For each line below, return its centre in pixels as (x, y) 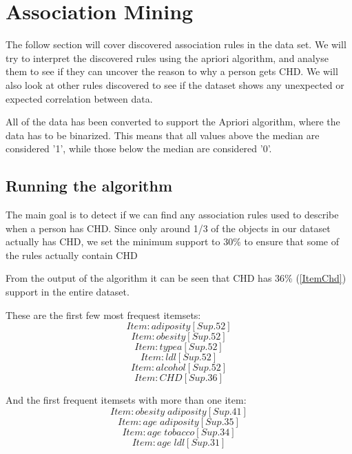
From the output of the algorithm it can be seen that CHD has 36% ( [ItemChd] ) (176, 278)
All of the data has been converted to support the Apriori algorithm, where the (173, 122)
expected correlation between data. (79, 98)
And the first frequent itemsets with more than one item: (126, 400)
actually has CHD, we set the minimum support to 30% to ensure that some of (172, 241)
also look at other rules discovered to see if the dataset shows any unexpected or (175, 84)
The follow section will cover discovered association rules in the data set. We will (176, 44)
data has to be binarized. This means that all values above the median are (163, 135)
